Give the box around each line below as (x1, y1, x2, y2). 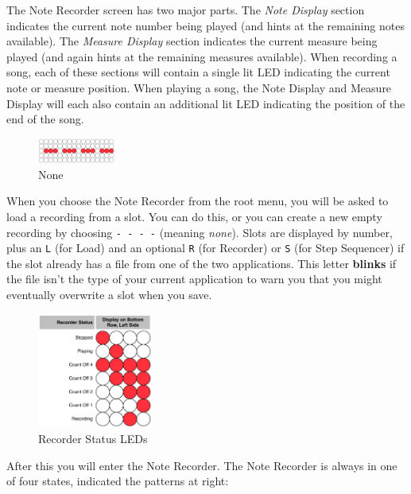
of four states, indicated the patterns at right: (6, 473, 229, 489)
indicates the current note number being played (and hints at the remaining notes (6, 17, 405, 33)
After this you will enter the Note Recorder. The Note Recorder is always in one (6, 457, 397, 473)
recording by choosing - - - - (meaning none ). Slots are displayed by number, (6, 224, 393, 240)
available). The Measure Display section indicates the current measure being (6, 33, 378, 49)
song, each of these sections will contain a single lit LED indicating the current (6, 64, 390, 80)
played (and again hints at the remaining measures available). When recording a (6, 48, 397, 64)
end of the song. (6, 111, 84, 127)
